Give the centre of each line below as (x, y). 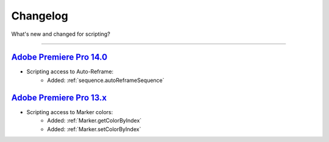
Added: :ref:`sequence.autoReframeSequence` (106, 80)
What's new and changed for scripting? (61, 34)
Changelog (40, 16)
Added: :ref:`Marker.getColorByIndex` (94, 121)
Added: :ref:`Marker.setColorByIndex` (94, 129)
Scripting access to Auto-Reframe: (70, 72)
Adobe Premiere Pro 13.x (59, 97)
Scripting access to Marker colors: (70, 112)
